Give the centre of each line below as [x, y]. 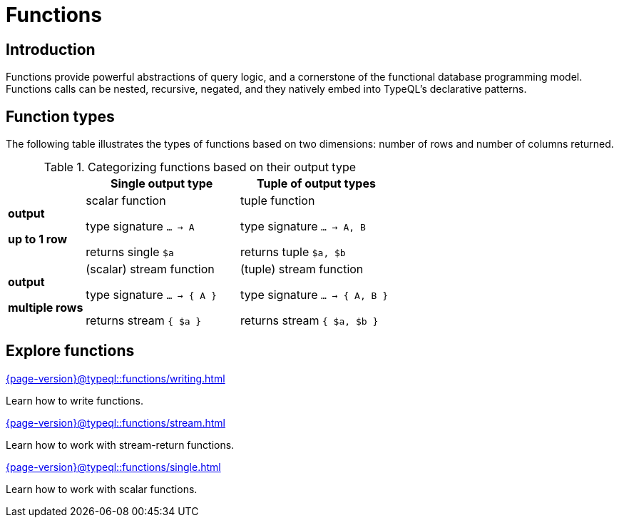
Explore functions [70, 351]
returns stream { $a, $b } [309, 321]
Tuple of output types [316, 184]
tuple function [278, 201]
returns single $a [130, 252]
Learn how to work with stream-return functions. [120, 445]
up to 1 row [38, 239]
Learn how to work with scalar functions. [102, 489]
